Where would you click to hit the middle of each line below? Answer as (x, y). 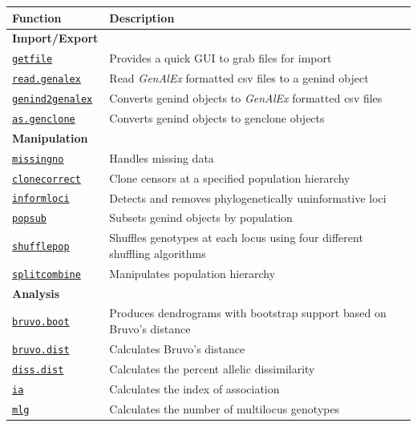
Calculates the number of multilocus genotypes (225, 408)
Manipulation (50, 137)
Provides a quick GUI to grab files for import (221, 58)
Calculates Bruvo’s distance (177, 348)
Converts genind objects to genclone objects (217, 117)
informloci (41, 199)
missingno (38, 159)
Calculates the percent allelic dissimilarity (212, 368)
